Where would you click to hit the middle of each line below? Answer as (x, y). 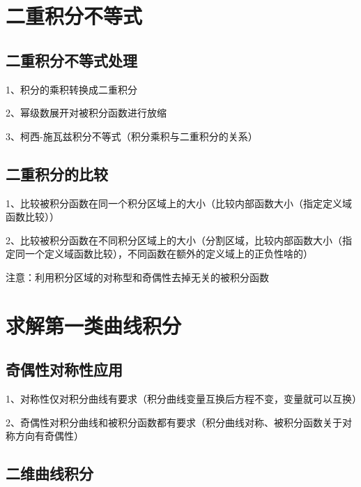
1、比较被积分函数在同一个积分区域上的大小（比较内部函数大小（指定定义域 (179, 203)
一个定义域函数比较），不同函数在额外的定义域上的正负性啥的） (169, 254)
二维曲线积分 (49, 473)
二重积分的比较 (57, 173)
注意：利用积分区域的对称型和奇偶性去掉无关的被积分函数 (137, 277)
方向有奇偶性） (49, 436)
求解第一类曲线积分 (94, 325)
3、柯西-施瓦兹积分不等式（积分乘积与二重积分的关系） (132, 136)
